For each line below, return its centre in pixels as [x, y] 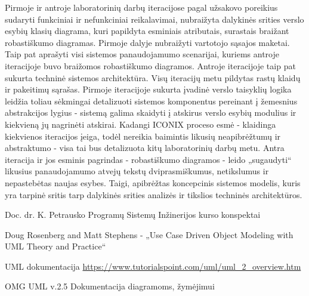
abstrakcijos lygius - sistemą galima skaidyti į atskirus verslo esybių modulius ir [151, 112]
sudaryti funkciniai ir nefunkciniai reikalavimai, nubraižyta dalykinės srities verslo [154, 19]
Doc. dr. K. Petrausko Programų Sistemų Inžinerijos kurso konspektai [133, 215]
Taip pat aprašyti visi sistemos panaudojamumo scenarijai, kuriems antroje [142, 54]
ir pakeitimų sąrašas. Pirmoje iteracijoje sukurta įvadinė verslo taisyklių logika [148, 89]
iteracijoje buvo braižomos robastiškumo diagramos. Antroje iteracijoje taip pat [150, 65]
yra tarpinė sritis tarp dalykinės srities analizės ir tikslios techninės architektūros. [154, 194]
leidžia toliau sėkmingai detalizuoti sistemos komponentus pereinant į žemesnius [151, 101]
